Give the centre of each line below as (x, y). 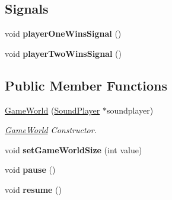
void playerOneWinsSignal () (63, 33)
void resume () (34, 189)
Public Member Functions (86, 85)
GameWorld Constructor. (51, 130)
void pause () (30, 170)
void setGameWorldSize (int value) (74, 149)
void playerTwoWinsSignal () (63, 53)
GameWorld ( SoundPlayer (52, 110)
